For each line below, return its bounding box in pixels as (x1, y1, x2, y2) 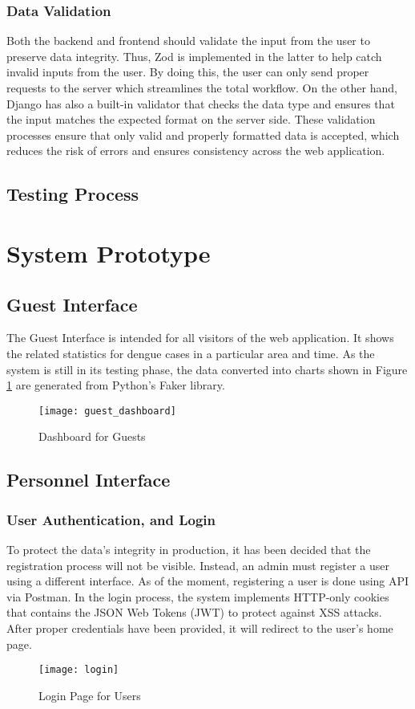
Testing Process (6, 181, 139, 206)
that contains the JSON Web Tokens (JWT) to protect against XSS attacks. (6, 604, 382, 621)
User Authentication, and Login (6, 509, 216, 529)
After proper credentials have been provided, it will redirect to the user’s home (6, 619, 393, 636)
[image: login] (38, 664, 119, 676)
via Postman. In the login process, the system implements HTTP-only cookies (6, 588, 389, 605)
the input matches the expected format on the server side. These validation (6, 111, 376, 128)
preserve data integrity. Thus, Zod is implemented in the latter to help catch (6, 47, 382, 64)
